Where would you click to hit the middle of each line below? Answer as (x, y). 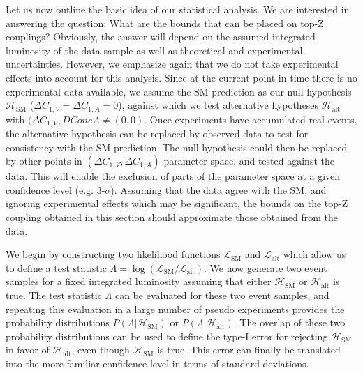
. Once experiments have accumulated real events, (251, 119)
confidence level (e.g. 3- (55, 189)
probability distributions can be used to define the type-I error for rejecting (167, 336)
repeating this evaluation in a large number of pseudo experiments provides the (175, 309)
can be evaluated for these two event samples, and (222, 295)
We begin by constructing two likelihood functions (113, 254)
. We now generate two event (266, 267)
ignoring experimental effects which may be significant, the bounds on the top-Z (177, 203)
